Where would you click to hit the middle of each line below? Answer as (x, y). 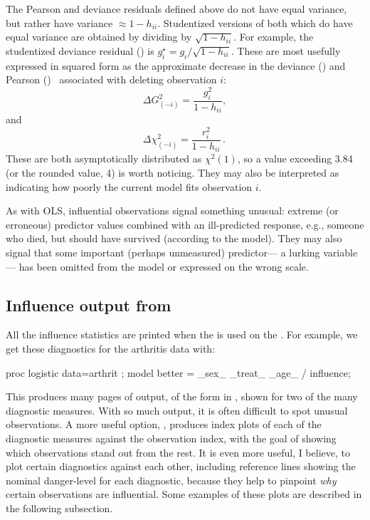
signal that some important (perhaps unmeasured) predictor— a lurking (163, 252)
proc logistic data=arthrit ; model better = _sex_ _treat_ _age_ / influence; (178, 372)
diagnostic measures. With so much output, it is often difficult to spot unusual (177, 410)
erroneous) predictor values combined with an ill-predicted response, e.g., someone (185, 224)
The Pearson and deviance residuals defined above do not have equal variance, (176, 9)
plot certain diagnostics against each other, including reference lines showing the (181, 466)
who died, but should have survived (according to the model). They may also (174, 238)
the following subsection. (59, 508)
